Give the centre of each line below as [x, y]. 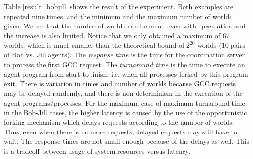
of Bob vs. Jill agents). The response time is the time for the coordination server [125, 54]
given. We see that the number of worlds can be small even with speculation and [125, 26]
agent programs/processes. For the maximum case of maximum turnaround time [125, 102]
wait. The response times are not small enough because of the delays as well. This [127, 141]
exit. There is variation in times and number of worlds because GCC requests [120, 83]
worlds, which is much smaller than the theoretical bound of [94, 45]
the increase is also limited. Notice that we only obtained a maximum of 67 [117, 35]
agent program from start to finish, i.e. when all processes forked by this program [126, 74]
